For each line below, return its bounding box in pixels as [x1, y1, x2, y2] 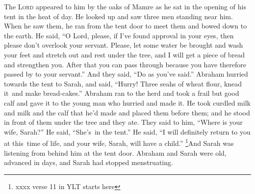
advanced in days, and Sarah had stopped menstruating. [4, 157, 173, 167]
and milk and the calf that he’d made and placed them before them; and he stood [4, 107, 250, 117]
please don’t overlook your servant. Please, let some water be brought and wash [4, 40, 243, 50]
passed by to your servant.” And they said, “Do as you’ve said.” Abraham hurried [4, 69, 248, 79]
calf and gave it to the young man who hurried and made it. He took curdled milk [4, 97, 251, 108]
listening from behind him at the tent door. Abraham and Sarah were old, [4, 147, 227, 158]
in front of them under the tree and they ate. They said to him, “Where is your [4, 117, 243, 127]
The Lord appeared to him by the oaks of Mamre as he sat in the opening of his [4, 1, 246, 11]
